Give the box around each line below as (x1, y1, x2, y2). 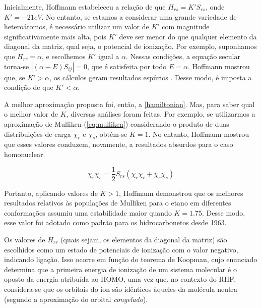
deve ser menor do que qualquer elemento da (119, 31, 257, 41)
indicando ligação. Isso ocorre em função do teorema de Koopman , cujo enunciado (4, 254, 257, 265)
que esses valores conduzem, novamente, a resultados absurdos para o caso (4, 139, 233, 149)
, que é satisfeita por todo (87, 61, 167, 71)
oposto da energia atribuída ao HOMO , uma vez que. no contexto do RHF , (4, 274, 236, 284)
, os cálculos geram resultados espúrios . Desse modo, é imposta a (49, 72, 252, 82)
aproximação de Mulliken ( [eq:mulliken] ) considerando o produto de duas (4, 118, 229, 129)
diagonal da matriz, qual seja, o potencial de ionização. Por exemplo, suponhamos (4, 41, 257, 52)
